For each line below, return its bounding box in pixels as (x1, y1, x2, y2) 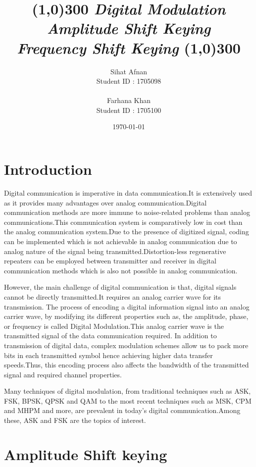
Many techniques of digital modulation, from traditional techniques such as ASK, (4, 386, 251, 396)
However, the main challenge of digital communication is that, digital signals (4, 282, 237, 292)
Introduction (4, 159, 92, 179)
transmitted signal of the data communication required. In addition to (4, 330, 217, 341)
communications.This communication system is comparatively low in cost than (4, 216, 243, 227)
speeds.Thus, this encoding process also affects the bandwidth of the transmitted (4, 360, 249, 370)
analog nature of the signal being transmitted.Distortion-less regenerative (4, 246, 226, 256)
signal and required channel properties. (4, 369, 122, 379)
